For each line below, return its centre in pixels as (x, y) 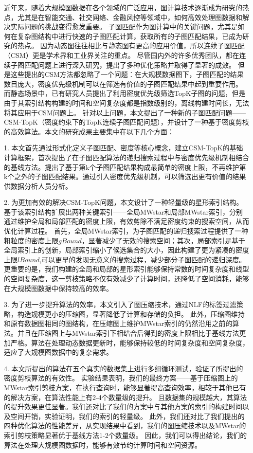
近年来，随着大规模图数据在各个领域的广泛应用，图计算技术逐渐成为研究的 (123, 7)
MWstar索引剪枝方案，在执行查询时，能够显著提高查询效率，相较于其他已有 (125, 387)
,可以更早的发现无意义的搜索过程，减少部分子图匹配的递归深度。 (143, 259)
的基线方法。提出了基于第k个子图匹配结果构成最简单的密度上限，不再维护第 (125, 167)
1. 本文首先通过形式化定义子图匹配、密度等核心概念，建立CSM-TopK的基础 (124, 148)
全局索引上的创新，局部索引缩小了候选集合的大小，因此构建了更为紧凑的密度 (126, 250)
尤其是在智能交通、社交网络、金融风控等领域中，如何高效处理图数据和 (130, 17)
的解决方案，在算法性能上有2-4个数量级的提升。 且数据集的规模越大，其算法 (126, 397)
